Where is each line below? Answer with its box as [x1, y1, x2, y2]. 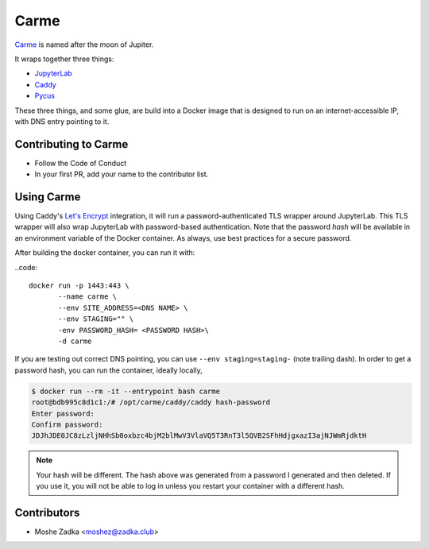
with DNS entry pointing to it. [14, 116, 110, 126]
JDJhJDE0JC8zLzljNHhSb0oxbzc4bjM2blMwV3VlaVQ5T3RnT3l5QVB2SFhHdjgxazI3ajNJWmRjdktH [31, 431, 367, 440]
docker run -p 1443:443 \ [29, 281, 130, 290]
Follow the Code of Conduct [34, 158, 127, 168]
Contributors [14, 505, 80, 520]
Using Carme [14, 191, 81, 203]
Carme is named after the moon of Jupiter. [14, 40, 154, 49]
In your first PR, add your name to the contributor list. [34, 169, 209, 179]
